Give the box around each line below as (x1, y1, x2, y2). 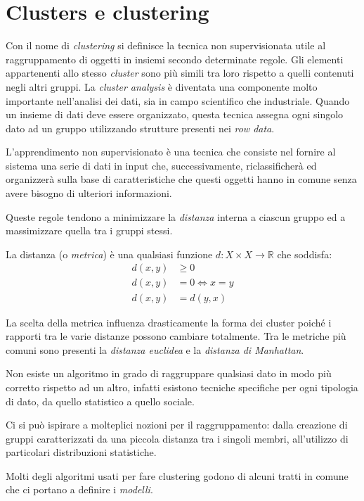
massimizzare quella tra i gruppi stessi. (6, 223, 173, 238)
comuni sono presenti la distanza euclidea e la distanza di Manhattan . (6, 342, 304, 357)
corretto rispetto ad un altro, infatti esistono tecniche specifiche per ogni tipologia (6, 379, 358, 394)
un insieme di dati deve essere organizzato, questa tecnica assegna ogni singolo (6, 107, 344, 122)
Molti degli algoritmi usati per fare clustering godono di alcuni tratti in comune (6, 468, 349, 483)
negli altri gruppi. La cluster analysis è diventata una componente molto (6, 79, 318, 94)
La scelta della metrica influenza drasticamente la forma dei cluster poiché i (6, 315, 332, 329)
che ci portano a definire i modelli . (6, 482, 153, 497)
